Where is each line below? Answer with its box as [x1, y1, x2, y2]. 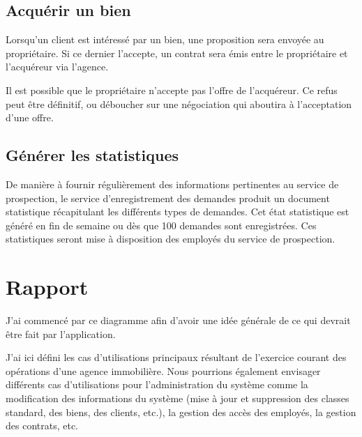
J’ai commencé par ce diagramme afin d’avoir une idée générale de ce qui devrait [6, 313, 351, 328]
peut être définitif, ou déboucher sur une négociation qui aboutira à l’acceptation [6, 96, 352, 111]
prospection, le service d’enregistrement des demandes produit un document [6, 190, 330, 205]
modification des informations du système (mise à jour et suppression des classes [6, 391, 349, 406]
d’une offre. [6, 110, 54, 125]
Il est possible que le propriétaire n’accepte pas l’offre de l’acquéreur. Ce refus [6, 82, 338, 97]
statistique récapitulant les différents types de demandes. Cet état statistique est [6, 204, 349, 219]
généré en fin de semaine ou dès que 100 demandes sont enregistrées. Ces [6, 217, 317, 232]
